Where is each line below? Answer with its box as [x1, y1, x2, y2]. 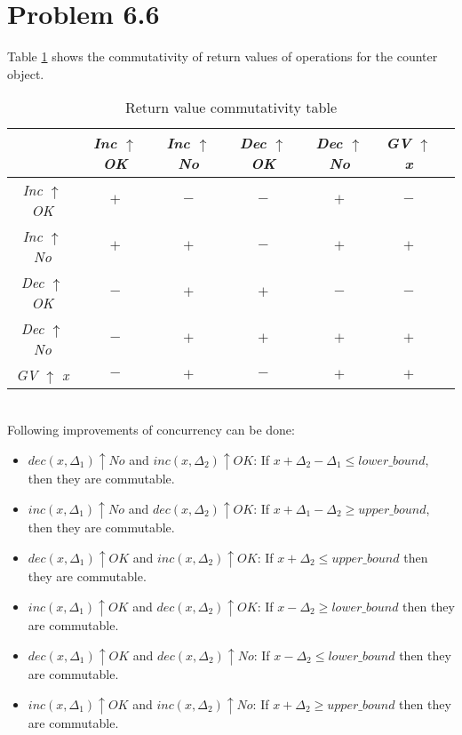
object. [7, 64, 44, 83]
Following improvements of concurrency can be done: [7, 419, 295, 438]
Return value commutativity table [124, 97, 338, 118]
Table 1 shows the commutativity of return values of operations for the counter [7, 47, 438, 66]
